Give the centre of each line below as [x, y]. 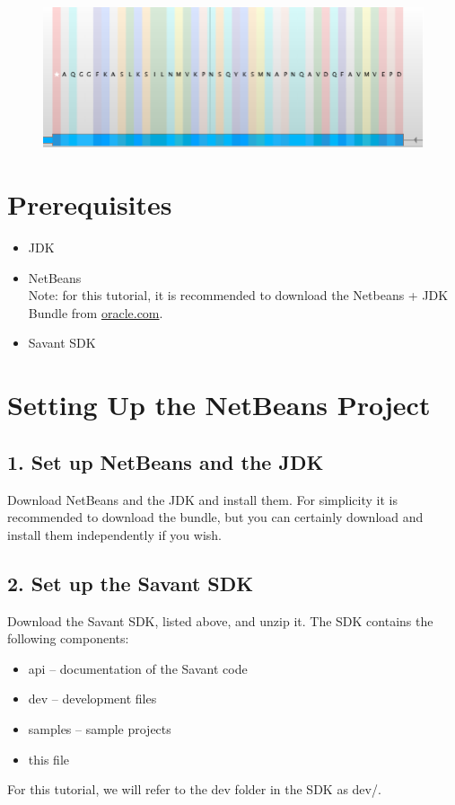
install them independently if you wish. [114, 534]
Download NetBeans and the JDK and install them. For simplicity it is [202, 499]
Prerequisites [90, 204]
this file [48, 759]
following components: [68, 638]
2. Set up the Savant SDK [131, 583]
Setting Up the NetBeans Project [219, 405]
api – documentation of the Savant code [138, 668]
